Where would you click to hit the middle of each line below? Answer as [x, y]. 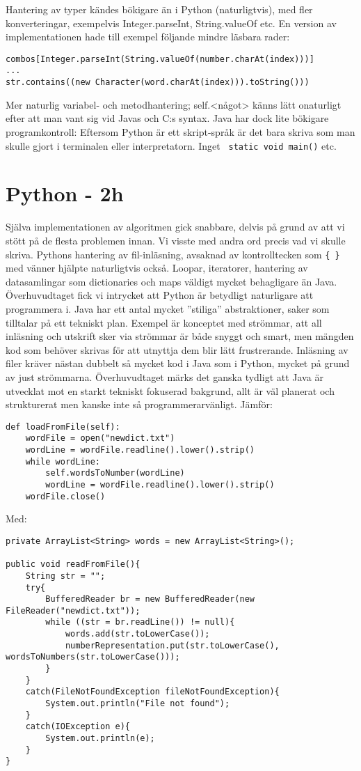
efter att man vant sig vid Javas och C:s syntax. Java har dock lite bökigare [167, 118]
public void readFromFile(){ [73, 564]
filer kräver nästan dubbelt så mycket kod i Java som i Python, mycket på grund [178, 363]
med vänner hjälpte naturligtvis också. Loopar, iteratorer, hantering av [157, 268]
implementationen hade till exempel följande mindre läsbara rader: [148, 37]
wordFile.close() [65, 496]
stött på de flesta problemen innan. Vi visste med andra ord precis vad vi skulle [176, 240]
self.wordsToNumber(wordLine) [115, 473]
